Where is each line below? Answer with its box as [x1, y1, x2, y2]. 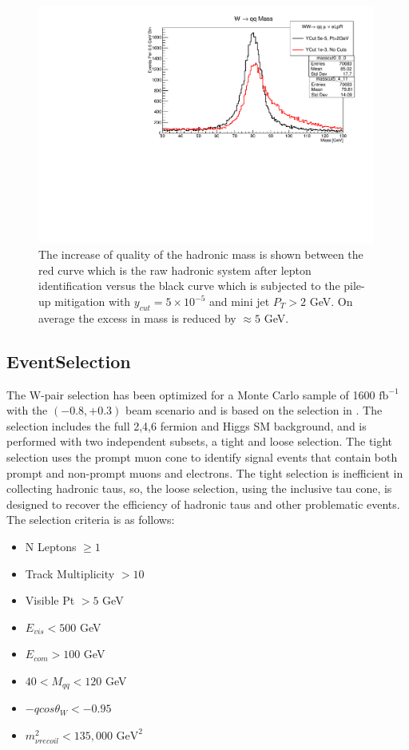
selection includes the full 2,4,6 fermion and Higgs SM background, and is [6, 417, 367, 434]
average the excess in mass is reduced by [38, 309, 236, 326]
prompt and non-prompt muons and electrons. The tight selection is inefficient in [6, 464, 403, 481]
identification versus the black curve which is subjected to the [38, 277, 340, 294]
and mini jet [209, 293, 270, 310]
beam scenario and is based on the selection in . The [125, 402, 383, 419]
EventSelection [6, 348, 131, 373]
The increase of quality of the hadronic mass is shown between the [38, 246, 363, 263]
